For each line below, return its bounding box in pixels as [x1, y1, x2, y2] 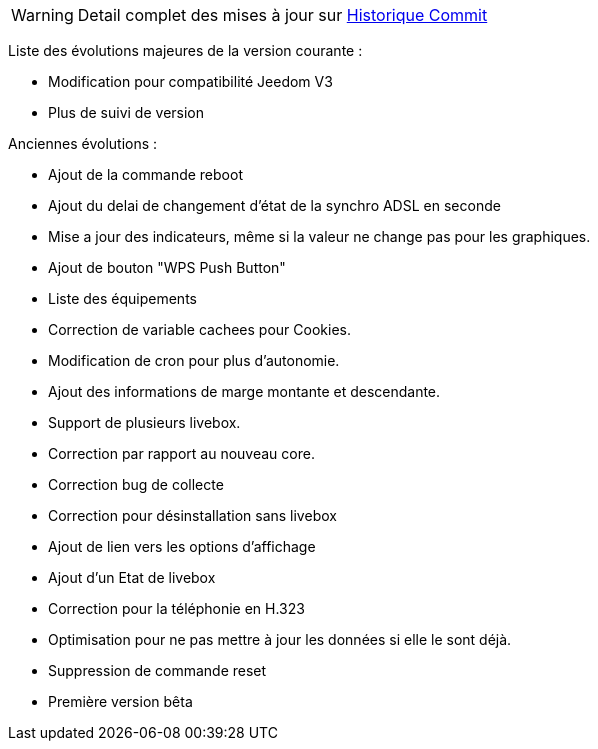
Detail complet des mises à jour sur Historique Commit [77, 5, 488, 25]
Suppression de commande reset [48, 662, 267, 679]
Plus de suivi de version [48, 104, 205, 121]
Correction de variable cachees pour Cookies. [48, 321, 351, 338]
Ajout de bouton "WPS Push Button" [48, 259, 286, 276]
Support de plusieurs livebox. [48, 414, 241, 431]
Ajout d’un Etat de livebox [48, 569, 216, 586]
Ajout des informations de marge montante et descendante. [48, 383, 441, 400]
